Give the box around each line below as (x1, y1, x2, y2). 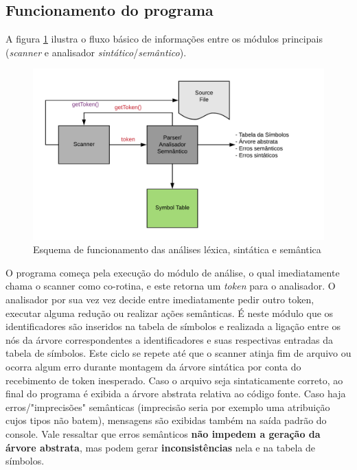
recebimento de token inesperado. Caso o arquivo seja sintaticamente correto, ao (5, 373, 343, 387)
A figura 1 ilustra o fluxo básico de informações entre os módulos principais (5, 32, 323, 46)
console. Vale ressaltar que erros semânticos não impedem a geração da (5, 426, 321, 440)
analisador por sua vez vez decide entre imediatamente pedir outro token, (5, 292, 314, 307)
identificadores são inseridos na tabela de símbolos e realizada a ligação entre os (5, 319, 341, 333)
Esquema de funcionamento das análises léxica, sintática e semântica (33, 242, 321, 257)
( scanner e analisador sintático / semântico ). (5, 45, 187, 59)
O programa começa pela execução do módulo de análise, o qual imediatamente (5, 265, 340, 279)
